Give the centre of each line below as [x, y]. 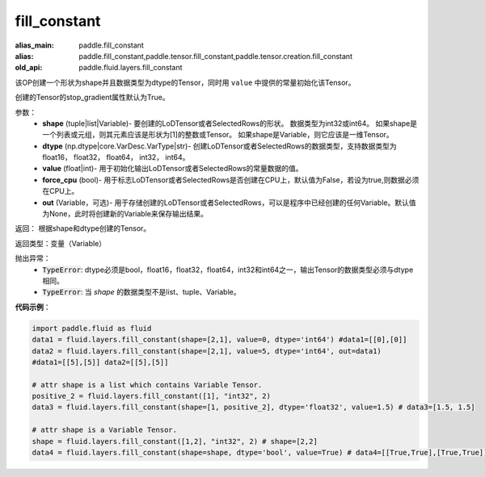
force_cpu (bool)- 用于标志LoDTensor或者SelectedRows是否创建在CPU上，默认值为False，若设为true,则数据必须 [231, 180]
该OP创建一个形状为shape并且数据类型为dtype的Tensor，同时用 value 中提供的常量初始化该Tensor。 [185, 82]
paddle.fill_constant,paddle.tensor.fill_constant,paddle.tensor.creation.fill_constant [216, 56]
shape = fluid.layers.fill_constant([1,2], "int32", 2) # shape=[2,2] [175, 441]
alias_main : [34, 45]
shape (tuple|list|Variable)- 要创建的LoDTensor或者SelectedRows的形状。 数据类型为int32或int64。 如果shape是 [230, 123]
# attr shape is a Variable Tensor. [105, 430]
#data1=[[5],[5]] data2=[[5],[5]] [100, 362]
